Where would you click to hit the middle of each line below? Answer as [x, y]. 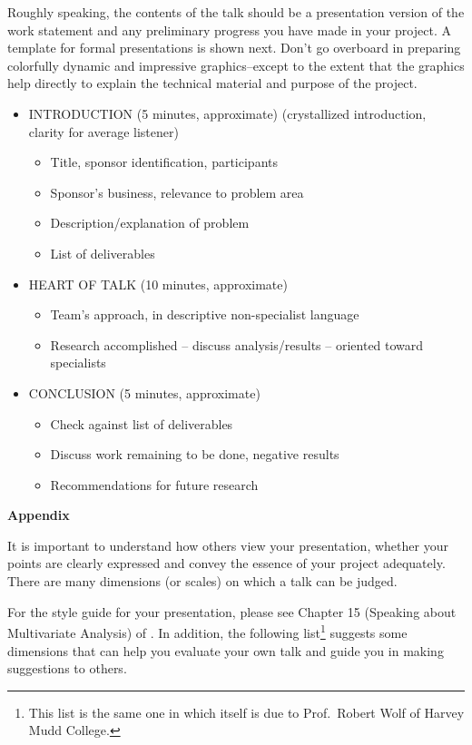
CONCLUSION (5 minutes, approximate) [144, 392]
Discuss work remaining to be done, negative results [195, 454]
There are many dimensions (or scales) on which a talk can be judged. [202, 581]
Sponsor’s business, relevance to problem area [177, 192]
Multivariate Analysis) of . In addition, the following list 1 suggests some [207, 631]
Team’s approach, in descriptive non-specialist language [205, 314]
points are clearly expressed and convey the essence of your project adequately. [226, 563]
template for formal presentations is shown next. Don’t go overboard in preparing [234, 48]
